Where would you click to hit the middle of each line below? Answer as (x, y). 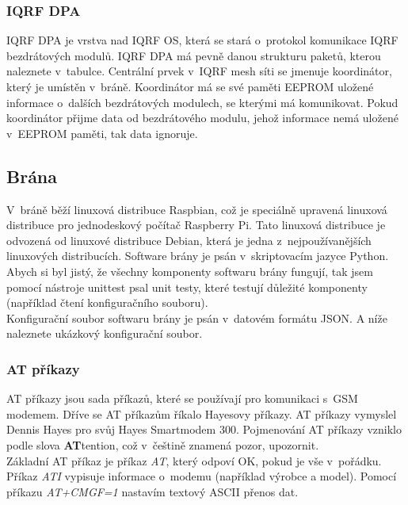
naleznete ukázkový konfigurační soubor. (105, 333)
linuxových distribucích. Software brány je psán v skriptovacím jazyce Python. (198, 256)
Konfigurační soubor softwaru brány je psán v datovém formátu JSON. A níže (197, 318)
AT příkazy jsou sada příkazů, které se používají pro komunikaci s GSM (182, 398)
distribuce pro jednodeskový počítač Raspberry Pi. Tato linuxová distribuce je (196, 225)
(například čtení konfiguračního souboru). (107, 302)
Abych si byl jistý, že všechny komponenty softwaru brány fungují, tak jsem (190, 271)
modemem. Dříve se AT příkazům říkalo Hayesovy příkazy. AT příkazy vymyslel (202, 413)
